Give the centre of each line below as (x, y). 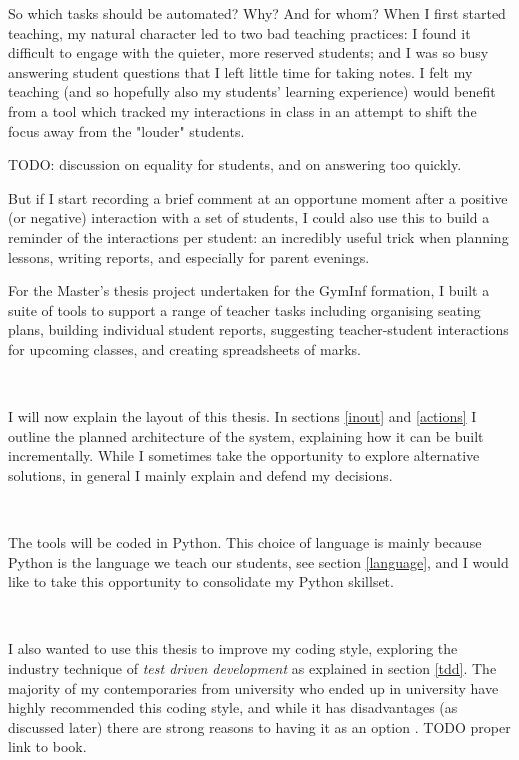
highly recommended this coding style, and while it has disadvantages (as (233, 707)
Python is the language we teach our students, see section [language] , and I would (258, 561)
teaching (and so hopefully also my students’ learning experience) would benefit (252, 91)
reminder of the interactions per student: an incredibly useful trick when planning (258, 236)
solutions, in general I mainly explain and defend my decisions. (200, 474)
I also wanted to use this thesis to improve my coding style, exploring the (233, 648)
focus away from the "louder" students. (126, 130)
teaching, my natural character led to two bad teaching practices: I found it (239, 32)
